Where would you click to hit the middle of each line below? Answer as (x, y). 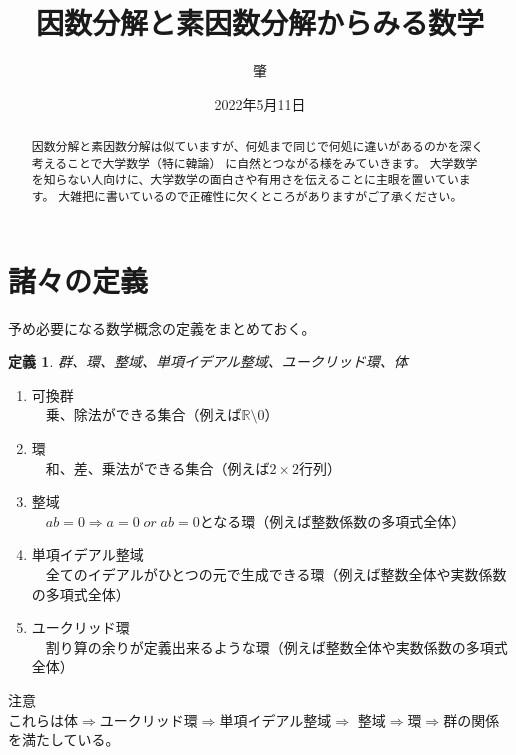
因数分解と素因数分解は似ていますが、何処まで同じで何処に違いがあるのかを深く (257, 146)
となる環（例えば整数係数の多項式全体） (332, 520)
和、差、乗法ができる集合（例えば (157, 467)
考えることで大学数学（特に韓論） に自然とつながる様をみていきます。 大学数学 (254, 162)
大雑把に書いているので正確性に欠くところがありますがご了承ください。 (260, 196)
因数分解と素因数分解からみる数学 (259, 22)
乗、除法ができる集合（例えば (143, 414)
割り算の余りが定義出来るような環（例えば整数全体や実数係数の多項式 (276, 646)
